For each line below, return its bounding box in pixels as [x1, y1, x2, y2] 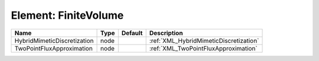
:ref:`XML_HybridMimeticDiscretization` [149, 36, 259, 45]
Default [121, 29, 143, 37]
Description [149, 29, 183, 37]
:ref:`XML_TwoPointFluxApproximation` [149, 44, 258, 52]
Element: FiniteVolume [11, 9, 124, 22]
